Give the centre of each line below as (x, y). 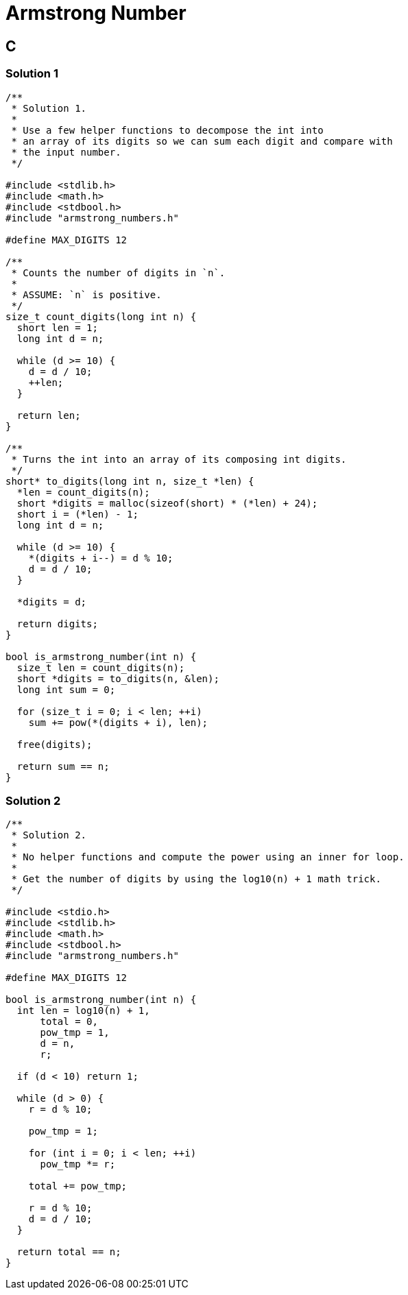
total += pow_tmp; (78, 1186)
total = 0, (69, 1022)
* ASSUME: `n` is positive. (86, 294)
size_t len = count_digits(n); (101, 667)
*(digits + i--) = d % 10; (101, 558)
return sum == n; (63, 766)
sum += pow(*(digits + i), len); (118, 722)
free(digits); (55, 744)
